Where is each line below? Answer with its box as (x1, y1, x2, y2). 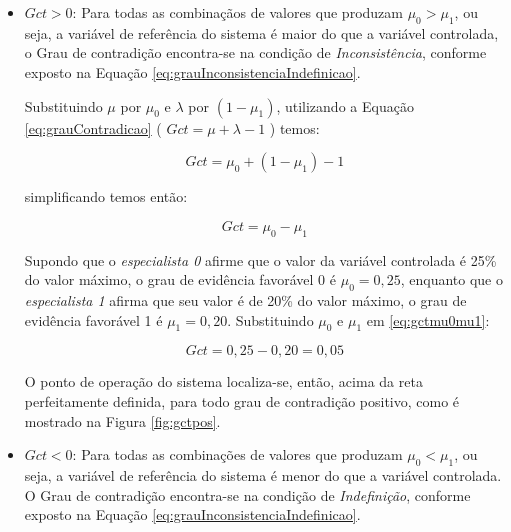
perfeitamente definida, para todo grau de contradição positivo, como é (24, 390, 460, 411)
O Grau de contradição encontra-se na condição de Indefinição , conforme (24, 484, 471, 505)
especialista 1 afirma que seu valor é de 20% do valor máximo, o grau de (24, 289, 467, 310)
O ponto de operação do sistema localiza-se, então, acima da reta (24, 371, 423, 392)
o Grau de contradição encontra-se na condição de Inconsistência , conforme (24, 42, 487, 63)
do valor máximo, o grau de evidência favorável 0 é (24, 269, 337, 290)
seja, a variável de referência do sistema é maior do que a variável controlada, (24, 22, 499, 43)
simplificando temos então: (24, 186, 188, 207)
